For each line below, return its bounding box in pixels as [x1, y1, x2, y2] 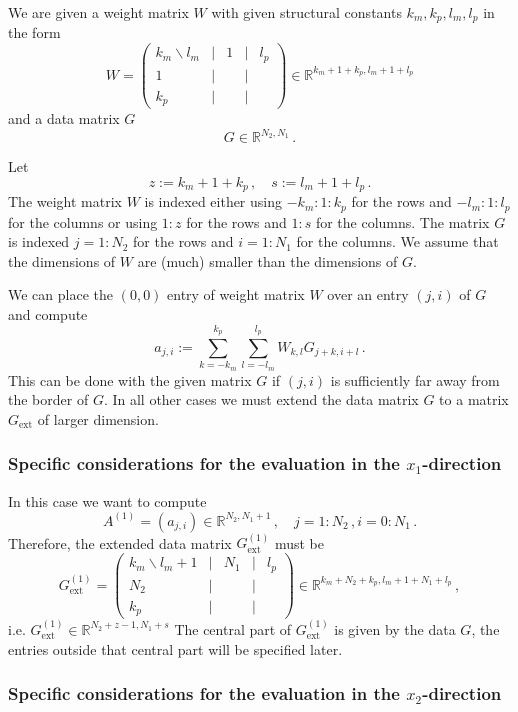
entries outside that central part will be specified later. [8, 638, 343, 659]
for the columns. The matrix [315, 211, 490, 232]
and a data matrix [8, 108, 120, 129]
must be [274, 532, 324, 553]
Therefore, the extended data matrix [8, 532, 232, 553]
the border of [8, 389, 89, 410]
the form [8, 22, 61, 43]
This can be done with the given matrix [8, 369, 252, 390]
